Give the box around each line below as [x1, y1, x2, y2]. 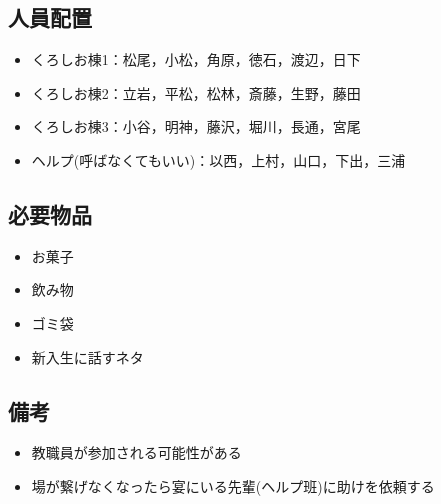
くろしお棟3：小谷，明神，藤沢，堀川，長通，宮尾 [31, 116, 361, 137]
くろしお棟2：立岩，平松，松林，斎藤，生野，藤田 [31, 82, 361, 103]
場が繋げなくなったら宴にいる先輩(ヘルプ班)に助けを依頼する [31, 475, 435, 496]
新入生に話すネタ [31, 346, 144, 367]
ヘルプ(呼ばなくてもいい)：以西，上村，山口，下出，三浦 [31, 149, 406, 170]
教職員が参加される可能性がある [31, 442, 242, 463]
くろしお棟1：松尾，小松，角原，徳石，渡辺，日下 [31, 49, 361, 70]
